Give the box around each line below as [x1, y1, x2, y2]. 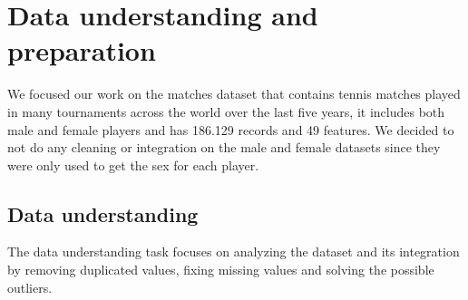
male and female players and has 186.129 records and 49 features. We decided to [7, 120, 454, 139]
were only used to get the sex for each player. [7, 155, 259, 174]
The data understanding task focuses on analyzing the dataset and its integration [7, 242, 460, 261]
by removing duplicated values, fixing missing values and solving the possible [7, 260, 434, 279]
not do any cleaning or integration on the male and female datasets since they [7, 138, 441, 157]
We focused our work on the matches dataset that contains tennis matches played [7, 84, 461, 103]
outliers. [7, 277, 53, 296]
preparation [7, 32, 156, 69]
